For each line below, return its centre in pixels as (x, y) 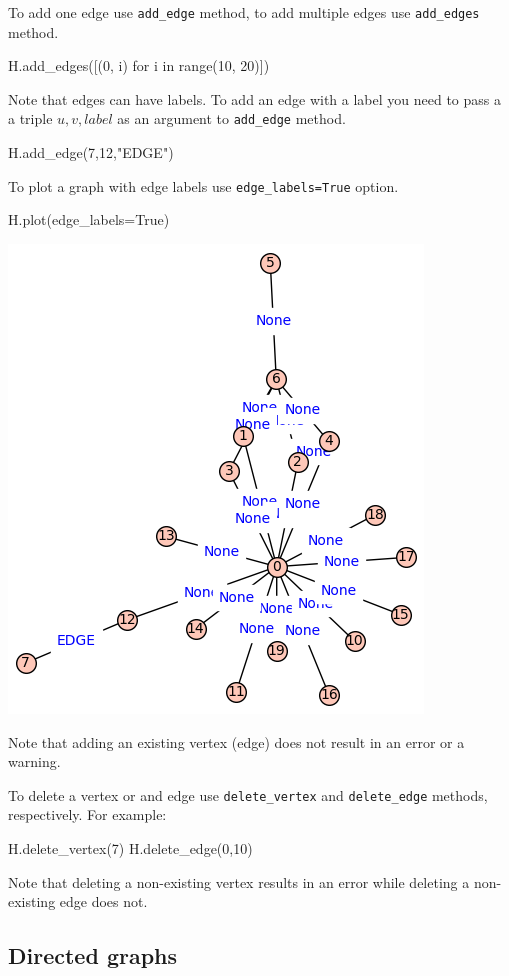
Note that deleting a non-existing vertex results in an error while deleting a (239, 881)
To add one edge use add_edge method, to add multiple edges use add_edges (244, 12)
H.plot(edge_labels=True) (89, 219)
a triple (30, 118)
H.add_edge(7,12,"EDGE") (91, 152)
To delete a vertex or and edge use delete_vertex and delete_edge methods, (248, 794)
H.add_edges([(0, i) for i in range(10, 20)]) (139, 65)
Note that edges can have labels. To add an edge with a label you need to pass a (254, 98)
